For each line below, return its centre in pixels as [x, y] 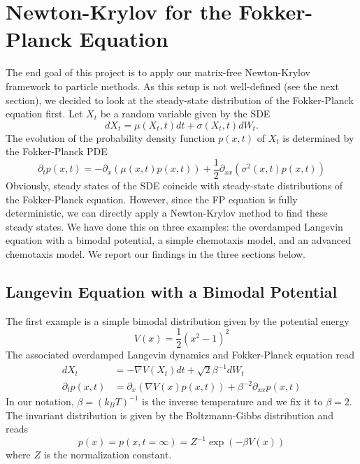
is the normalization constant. [108, 455]
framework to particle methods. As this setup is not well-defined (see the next [172, 86]
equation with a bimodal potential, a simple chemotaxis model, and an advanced [179, 240]
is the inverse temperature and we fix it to [232, 401]
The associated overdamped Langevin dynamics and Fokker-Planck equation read [180, 355]
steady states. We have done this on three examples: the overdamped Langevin [174, 226]
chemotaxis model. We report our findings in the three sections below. [156, 253]
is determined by [318, 137]
